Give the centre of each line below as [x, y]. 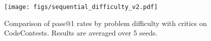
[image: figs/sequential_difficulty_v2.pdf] [81, 7]
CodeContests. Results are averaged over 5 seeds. [81, 33]
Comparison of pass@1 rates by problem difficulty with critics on [105, 23]
